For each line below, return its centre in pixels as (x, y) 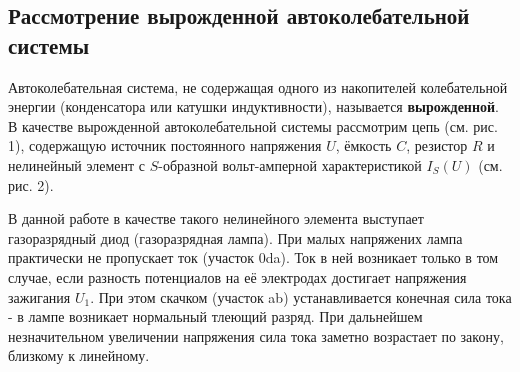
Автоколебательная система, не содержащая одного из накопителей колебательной (258, 86)
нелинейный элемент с (76, 164)
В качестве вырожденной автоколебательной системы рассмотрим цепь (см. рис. (253, 125)
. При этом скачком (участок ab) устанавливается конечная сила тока (301, 296)
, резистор (437, 145)
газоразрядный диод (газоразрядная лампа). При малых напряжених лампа (235, 237)
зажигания (39, 296)
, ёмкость (363, 145)
